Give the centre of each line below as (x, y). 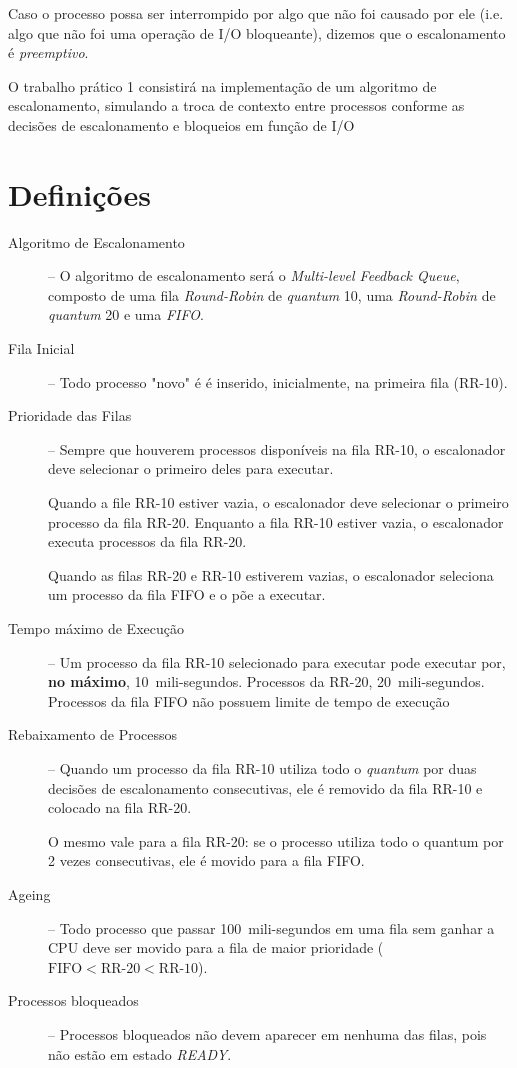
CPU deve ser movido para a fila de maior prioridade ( (216, 947)
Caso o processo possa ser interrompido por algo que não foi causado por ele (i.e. (256, 13)
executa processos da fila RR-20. (147, 541)
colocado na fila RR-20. (120, 807)
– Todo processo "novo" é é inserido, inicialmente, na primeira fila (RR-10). (278, 381)
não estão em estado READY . (140, 1053)
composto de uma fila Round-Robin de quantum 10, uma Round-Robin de (272, 294)
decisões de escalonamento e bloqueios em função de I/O (181, 124)
